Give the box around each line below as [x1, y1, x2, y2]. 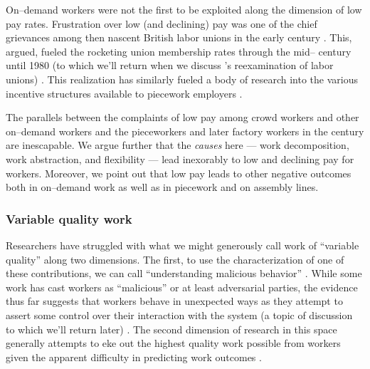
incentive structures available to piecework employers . [6, 85, 243, 100]
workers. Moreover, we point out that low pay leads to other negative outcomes [6, 165, 351, 180]
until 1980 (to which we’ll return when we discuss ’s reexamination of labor [6, 58, 334, 73]
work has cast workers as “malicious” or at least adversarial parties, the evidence [6, 279, 358, 294]
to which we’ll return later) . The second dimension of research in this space [6, 321, 337, 336]
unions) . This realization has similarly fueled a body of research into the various [6, 71, 358, 86]
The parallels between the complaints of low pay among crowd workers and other [6, 110, 359, 125]
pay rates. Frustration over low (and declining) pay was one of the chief [6, 16, 317, 31]
